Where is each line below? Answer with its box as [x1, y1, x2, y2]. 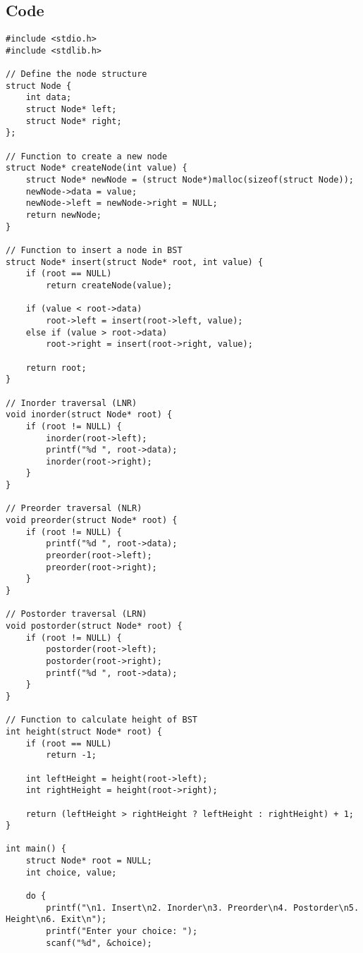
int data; [25, 92, 72, 103]
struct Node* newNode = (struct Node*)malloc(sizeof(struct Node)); [25, 175, 354, 185]
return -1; [46, 750, 97, 761]
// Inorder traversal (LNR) [6, 398, 137, 408]
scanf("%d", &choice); [46, 937, 152, 948]
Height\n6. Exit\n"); [6, 914, 107, 925]
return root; [25, 362, 87, 373]
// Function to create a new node [6, 151, 168, 161]
